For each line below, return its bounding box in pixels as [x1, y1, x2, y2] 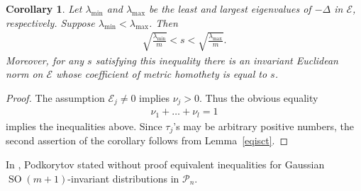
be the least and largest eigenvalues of [149, 1, 311, 16]
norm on [6, 66, 43, 81]
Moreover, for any [6, 52, 84, 67]
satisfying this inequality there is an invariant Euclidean [95, 52, 338, 67]
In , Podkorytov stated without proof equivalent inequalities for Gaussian [6, 156, 325, 171]
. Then [148, 15, 178, 30]
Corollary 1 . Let [6, 1, 82, 16]
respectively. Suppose [6, 15, 95, 30]
